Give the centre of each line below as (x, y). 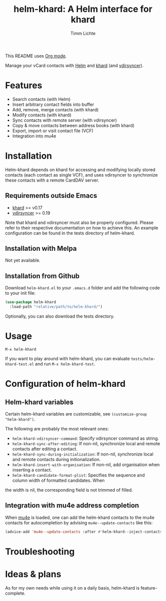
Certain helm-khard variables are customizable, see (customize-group (76, 414)
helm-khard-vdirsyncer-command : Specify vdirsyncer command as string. (85, 438)
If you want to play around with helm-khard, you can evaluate (67, 358)
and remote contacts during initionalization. (56, 459)
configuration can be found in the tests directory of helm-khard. (70, 233)
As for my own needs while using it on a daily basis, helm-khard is (72, 588)
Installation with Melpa (41, 249)
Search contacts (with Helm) (41, 99)
